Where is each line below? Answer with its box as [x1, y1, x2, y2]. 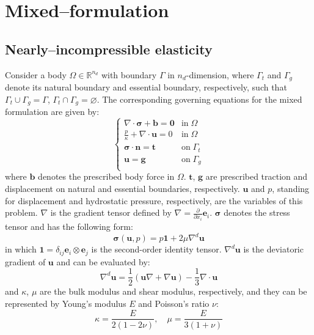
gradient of [5, 255, 46, 268]
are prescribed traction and [205, 170, 308, 183]
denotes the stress [224, 206, 290, 219]
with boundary [101, 68, 157, 81]
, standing [272, 182, 310, 194]
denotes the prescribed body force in [38, 170, 175, 183]
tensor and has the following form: [5, 220, 133, 233]
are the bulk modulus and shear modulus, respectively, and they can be [39, 285, 307, 298]
